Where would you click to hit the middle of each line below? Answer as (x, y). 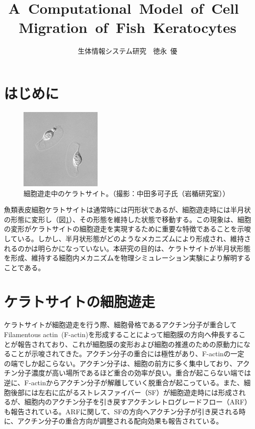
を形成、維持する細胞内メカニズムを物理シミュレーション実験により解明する (127, 258)
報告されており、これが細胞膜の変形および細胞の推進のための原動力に (130, 344)
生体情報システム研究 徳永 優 (127, 51)
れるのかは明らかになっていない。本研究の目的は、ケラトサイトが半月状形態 (127, 248)
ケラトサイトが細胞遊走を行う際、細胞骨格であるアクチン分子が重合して (120, 325)
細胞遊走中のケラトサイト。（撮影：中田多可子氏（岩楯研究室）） (127, 193)
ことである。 (25, 267)
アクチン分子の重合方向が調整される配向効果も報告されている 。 (120, 421)
